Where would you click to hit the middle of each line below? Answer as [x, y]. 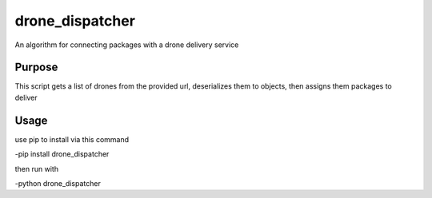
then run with [37, 168]
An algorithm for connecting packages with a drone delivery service [127, 45]
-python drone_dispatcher [58, 183]
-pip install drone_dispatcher [62, 154]
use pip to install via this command [72, 139]
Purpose [36, 67]
